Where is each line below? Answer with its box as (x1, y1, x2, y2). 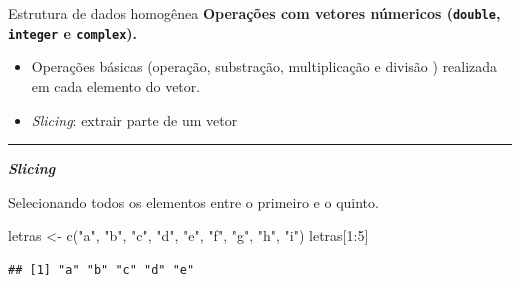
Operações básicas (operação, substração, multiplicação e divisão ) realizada (31, 56, 498, 77)
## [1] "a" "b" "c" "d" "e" (8, 262, 195, 277)
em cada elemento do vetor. (31, 75, 201, 96)
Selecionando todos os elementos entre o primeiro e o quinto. (8, 191, 379, 212)
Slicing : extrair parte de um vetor (31, 109, 238, 130)
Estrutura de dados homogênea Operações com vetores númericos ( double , (8, 3, 501, 23)
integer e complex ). (8, 22, 138, 43)
